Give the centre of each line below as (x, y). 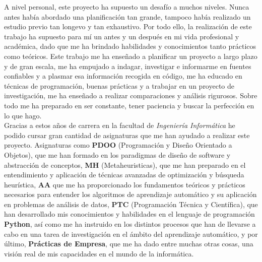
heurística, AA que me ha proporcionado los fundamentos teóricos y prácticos (125, 184)
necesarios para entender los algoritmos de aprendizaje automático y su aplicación (130, 194)
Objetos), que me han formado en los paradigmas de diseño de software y (117, 154)
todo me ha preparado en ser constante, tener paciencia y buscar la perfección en (129, 105)
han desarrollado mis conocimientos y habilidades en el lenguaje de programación (129, 214)
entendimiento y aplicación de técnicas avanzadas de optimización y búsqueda (124, 175)
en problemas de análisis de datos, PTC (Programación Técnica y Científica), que (131, 204)
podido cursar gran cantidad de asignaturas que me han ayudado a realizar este (127, 135)
